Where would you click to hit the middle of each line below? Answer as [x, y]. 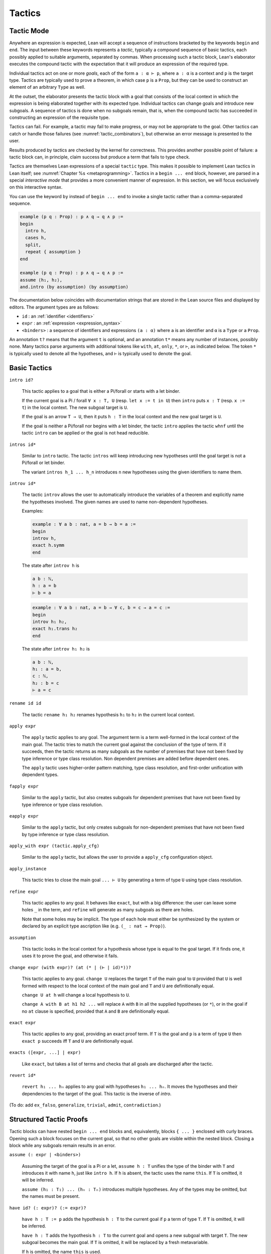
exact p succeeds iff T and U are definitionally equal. [78, 1041]
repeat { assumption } [53, 252]
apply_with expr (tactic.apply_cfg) [54, 846]
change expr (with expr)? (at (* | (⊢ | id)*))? [70, 967]
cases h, [36, 238]
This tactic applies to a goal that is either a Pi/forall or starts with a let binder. [101, 391]
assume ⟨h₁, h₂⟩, [41, 280]
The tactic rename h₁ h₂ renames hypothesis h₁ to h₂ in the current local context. [108, 714]
